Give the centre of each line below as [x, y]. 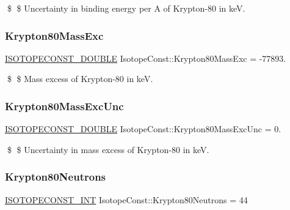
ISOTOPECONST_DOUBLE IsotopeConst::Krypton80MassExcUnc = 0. [143, 129]
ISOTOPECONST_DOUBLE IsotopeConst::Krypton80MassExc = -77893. [146, 58]
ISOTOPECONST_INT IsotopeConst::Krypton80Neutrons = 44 [126, 199]
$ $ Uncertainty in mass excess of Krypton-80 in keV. [108, 149]
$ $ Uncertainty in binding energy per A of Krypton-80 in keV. [126, 8]
